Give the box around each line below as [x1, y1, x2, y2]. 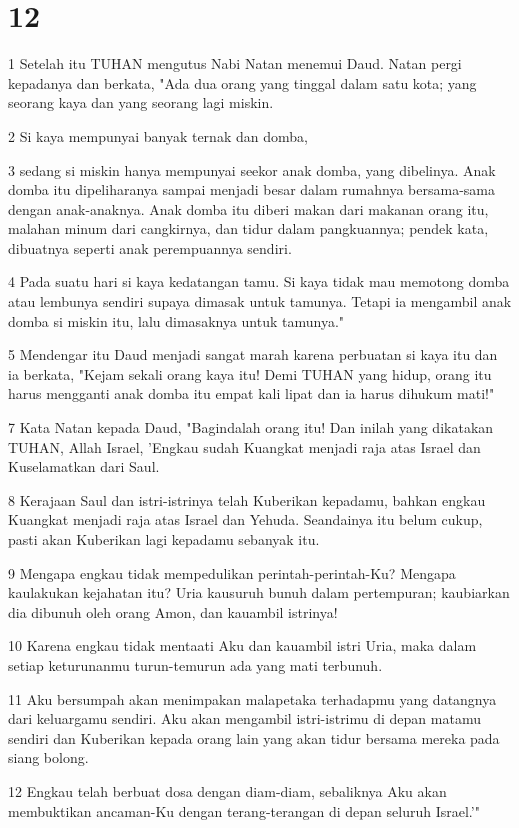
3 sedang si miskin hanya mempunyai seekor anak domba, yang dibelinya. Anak [8, 159, 496, 180]
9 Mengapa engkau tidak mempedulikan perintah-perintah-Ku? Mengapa [8, 562, 456, 583]
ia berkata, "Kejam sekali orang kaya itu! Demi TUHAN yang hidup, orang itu [8, 363, 492, 384]
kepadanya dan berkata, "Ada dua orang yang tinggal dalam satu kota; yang [8, 72, 477, 93]
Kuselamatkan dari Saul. [8, 456, 160, 477]
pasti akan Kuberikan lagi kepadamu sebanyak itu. [8, 529, 320, 549]
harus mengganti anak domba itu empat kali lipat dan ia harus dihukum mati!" [8, 383, 495, 404]
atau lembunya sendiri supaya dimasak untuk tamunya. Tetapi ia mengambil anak [8, 291, 512, 312]
